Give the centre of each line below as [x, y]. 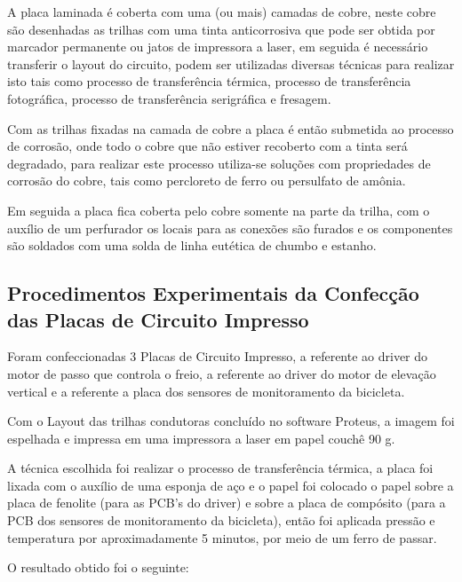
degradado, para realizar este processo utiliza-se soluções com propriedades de [219, 163]
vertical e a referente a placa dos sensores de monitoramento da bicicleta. [206, 391]
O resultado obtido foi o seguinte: [98, 567]
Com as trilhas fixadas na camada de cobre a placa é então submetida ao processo [231, 128]
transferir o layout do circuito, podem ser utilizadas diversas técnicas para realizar [231, 63]
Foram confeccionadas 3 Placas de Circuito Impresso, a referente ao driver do [218, 356]
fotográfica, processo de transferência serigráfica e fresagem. [169, 98]
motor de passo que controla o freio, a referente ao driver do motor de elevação [222, 373]
